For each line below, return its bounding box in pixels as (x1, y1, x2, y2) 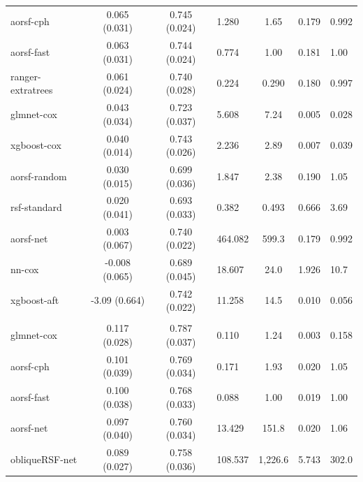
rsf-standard (10, 200, 62, 214)
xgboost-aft (10, 293, 59, 307)
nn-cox (10, 262, 39, 277)
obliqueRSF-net (10, 451, 77, 466)
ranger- (10, 68, 41, 83)
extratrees (10, 82, 53, 97)
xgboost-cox (10, 138, 61, 152)
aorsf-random (10, 168, 67, 183)
